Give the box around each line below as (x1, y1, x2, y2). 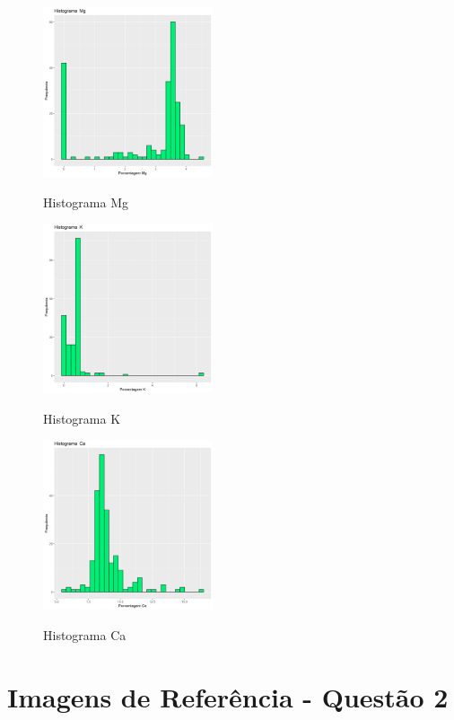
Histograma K (43, 408, 121, 427)
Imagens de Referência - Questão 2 (7, 678, 449, 715)
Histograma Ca (43, 625, 127, 644)
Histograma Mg (43, 192, 129, 211)
